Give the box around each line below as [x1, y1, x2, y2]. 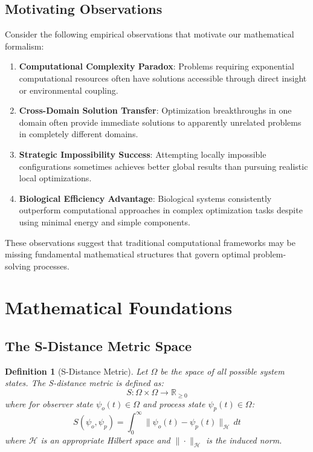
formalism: [5, 39, 44, 52]
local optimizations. [19, 172, 92, 184]
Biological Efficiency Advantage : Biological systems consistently [19, 192, 272, 204]
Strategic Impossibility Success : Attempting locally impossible [19, 147, 266, 160]
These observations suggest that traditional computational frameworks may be [5, 236, 295, 248]
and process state [143, 397, 205, 410]
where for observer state [5, 397, 93, 410]
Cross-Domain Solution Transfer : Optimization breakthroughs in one [19, 104, 292, 117]
